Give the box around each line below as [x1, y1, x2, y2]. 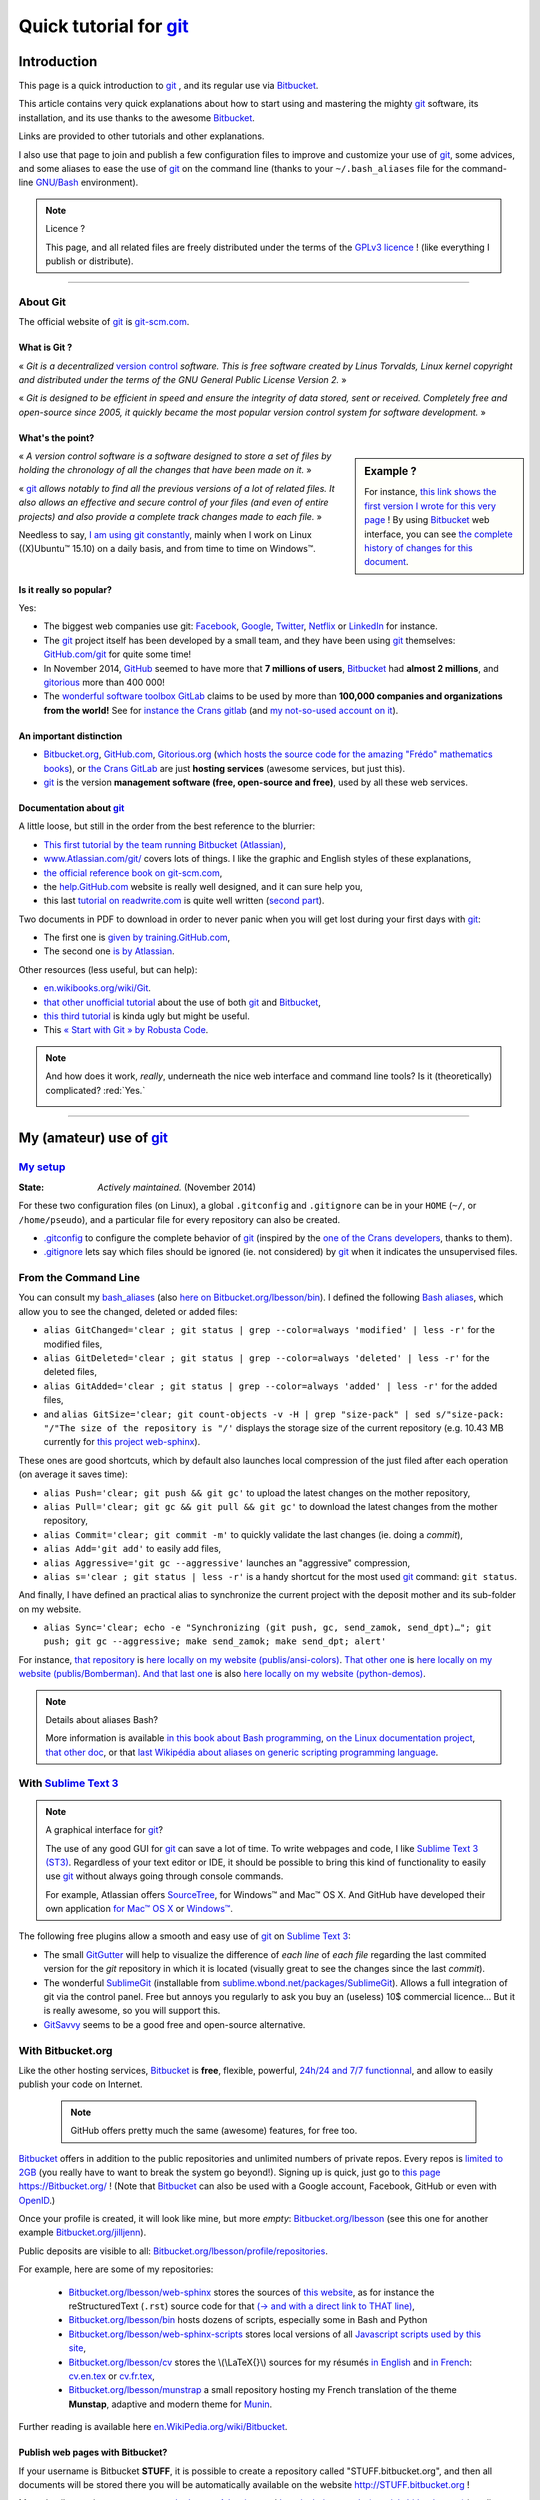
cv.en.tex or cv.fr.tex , [68, 2370, 155, 2382]
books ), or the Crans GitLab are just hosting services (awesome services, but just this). [43, 762, 405, 774]
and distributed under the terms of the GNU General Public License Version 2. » [18, 373, 347, 385]
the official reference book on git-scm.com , [43, 866, 223, 879]
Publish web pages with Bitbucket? [18, 2446, 168, 2459]
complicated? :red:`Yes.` [45, 1084, 146, 1096]
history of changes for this [364, 541, 474, 554]
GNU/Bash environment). [35, 176, 139, 189]
